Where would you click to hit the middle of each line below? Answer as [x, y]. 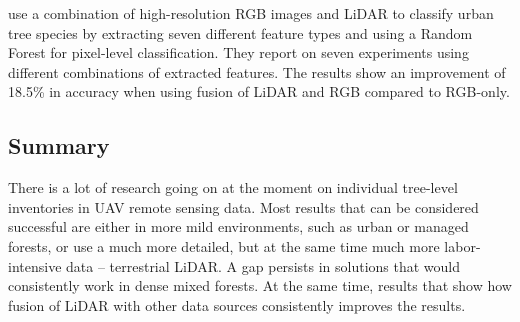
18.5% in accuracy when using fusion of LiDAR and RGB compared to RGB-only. [259, 91]
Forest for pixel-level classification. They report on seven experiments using [238, 52]
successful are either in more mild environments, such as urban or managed [238, 226]
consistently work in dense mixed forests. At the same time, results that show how [260, 285]
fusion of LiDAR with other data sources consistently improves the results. [237, 304]
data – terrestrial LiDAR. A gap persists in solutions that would [263, 265]
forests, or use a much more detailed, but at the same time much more [224, 245]
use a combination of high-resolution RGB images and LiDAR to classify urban [251, 13]
